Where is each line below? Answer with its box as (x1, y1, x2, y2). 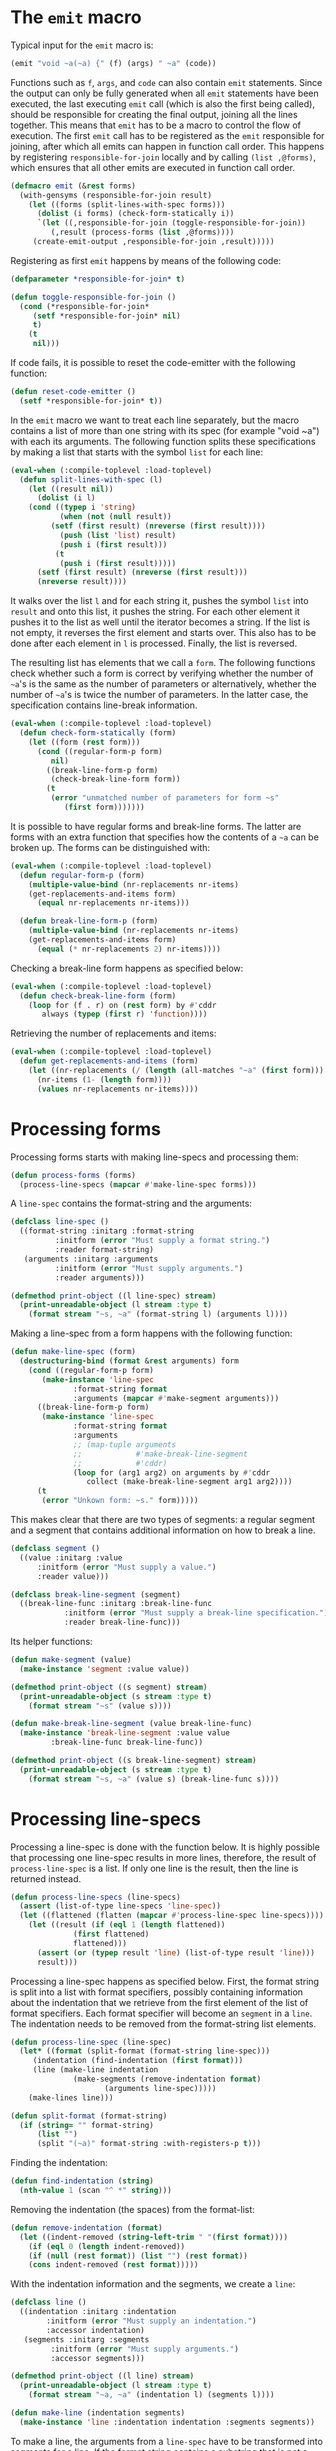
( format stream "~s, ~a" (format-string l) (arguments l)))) (28, 1309, 288, 1320)
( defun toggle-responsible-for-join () (10, 292, 177, 302)
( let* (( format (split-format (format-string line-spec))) (19, 2046, 271, 2056)
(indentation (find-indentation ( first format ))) (32, 2056, 244, 2066)
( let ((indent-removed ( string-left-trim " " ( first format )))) (19, 2232, 288, 2242)
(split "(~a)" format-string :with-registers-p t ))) (36, 2139, 262, 2149)
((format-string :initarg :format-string (19, 1226, 195, 1236)
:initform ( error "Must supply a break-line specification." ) (63, 1608, 329, 1618)
